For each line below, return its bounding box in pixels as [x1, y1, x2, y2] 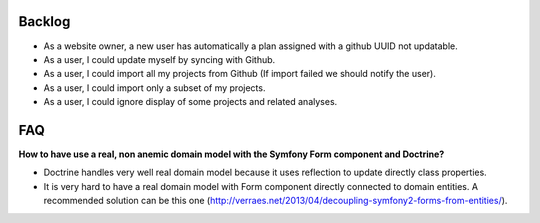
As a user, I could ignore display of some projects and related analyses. [43, 96, 338, 108]
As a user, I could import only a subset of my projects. [43, 81, 266, 94]
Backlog [18, 13, 71, 30]
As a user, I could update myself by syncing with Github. [43, 53, 276, 65]
